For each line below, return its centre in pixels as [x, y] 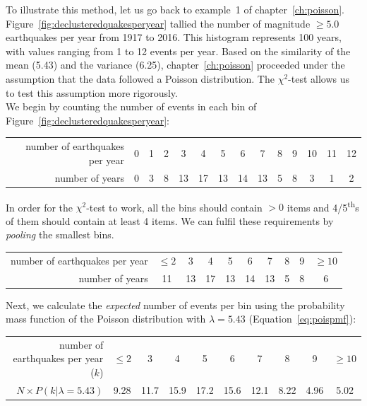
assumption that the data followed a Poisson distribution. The [140, 78]
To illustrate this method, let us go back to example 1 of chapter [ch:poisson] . [175, 9]
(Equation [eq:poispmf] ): [302, 319]
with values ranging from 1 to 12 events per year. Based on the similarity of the [178, 51]
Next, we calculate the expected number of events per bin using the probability [175, 304]
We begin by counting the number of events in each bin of [131, 106]
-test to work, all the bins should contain [174, 207]
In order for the [40, 207]
